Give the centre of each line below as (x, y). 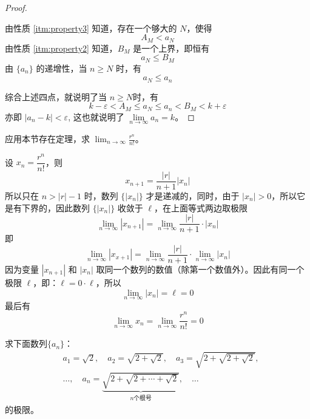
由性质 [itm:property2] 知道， (61, 48)
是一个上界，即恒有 (171, 48)
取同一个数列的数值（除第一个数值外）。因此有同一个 (200, 269)
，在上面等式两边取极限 (201, 207)
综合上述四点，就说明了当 (56, 96)
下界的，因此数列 (56, 207)
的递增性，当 (62, 68)
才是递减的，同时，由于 (193, 196)
